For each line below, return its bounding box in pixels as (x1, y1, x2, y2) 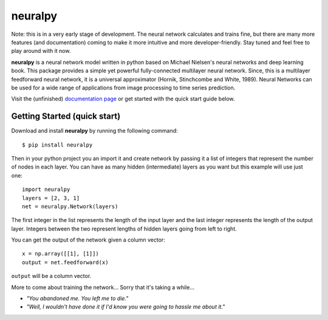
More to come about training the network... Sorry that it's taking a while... (11, 283, 194, 291)
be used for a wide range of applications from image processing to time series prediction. (11, 84, 236, 91)
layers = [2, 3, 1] (22, 195, 80, 201)
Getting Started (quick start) (11, 111, 121, 122)
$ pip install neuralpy (22, 141, 93, 148)
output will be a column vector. (11, 273, 92, 280)
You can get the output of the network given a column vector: (11, 236, 165, 243)
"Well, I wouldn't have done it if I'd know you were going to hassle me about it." (26, 303, 225, 310)
